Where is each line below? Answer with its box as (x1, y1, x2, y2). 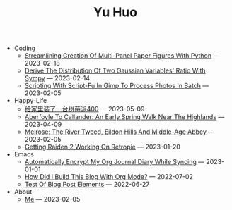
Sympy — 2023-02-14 (24, 74, 91, 82)
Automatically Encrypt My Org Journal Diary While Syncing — (24, 158, 205, 166)
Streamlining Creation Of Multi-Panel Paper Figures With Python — (24, 51, 220, 60)
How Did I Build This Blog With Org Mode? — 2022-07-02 (24, 173, 193, 181)
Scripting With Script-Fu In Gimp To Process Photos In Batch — (24, 82, 209, 90)
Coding (13, 44, 36, 53)
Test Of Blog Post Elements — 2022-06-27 (24, 180, 150, 189)
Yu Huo (93, 4, 138, 20)
